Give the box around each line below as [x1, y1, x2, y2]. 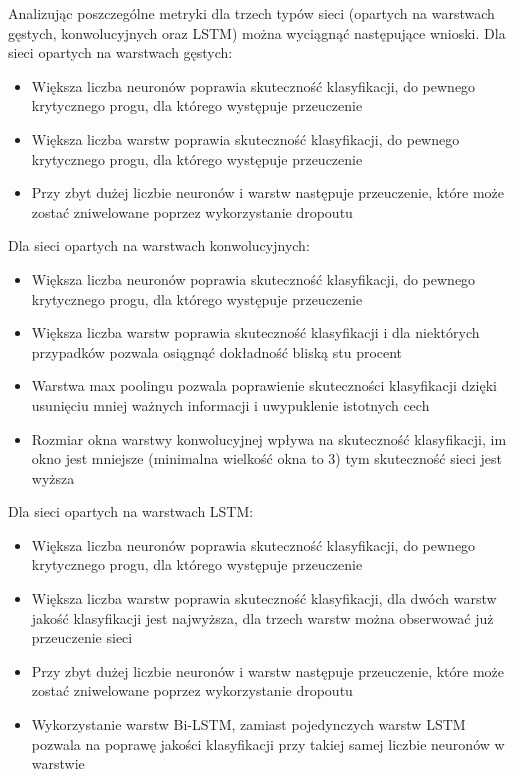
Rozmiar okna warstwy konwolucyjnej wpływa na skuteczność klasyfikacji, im [31, 428, 507, 449]
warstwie [31, 753, 85, 774]
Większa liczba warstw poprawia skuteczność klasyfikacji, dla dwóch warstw [31, 588, 497, 609]
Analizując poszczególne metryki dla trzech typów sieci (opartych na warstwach [8, 3, 495, 23]
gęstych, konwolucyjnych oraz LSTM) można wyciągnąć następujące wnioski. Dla [8, 22, 506, 43]
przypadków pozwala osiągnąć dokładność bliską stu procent [31, 341, 403, 362]
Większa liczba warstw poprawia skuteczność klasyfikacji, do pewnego [31, 128, 460, 149]
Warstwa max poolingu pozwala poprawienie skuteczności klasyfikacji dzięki [31, 375, 497, 396]
